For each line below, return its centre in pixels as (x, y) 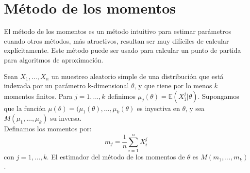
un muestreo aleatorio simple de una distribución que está (137, 76)
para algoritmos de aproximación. (54, 59)
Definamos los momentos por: (48, 129)
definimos (122, 96)
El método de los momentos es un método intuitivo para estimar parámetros (118, 31)
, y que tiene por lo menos (173, 86)
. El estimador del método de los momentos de (116, 157)
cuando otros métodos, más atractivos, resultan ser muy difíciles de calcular (117, 40)
